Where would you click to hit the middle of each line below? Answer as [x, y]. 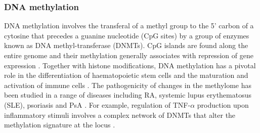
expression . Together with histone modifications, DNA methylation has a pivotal [130, 65]
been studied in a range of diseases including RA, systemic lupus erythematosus [128, 95]
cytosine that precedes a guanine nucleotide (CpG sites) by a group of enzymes [127, 35]
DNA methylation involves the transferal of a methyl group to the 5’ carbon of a [129, 26]
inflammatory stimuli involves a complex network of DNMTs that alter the [120, 115]
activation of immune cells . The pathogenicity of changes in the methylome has [128, 85]
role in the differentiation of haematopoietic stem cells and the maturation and [126, 75]
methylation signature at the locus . [60, 125]
